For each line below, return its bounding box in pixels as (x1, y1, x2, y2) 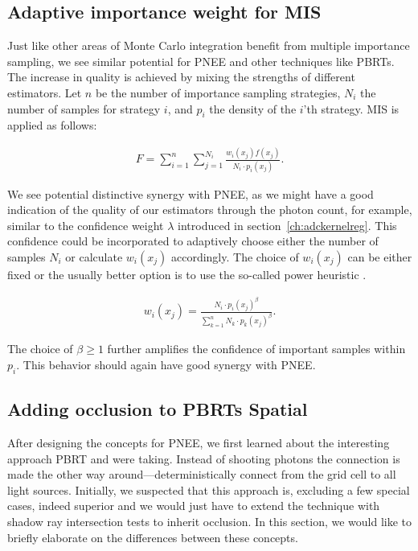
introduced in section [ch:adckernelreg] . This (178, 216, 397, 233)
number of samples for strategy (7, 100, 161, 117)
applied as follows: (7, 117, 97, 134)
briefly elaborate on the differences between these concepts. (7, 528, 298, 545)
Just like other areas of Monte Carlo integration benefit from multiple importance (7, 37, 410, 54)
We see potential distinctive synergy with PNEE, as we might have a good (7, 185, 374, 202)
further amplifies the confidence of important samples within (107, 340, 406, 357)
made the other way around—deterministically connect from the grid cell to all (7, 466, 396, 483)
